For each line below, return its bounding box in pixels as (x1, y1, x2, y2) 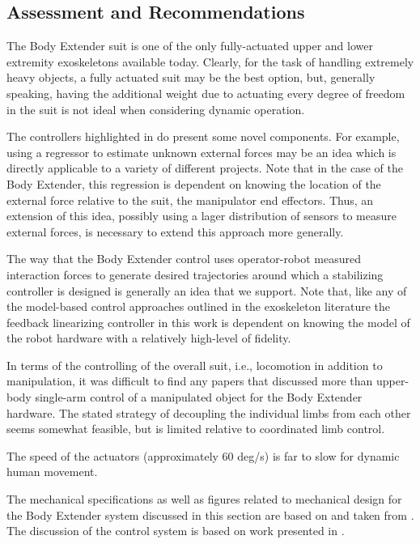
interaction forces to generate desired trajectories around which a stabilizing (6, 266, 384, 283)
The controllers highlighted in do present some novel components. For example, (6, 128, 400, 145)
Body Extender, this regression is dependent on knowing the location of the (6, 175, 381, 192)
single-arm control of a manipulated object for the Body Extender (35, 389, 363, 406)
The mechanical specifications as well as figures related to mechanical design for (6, 491, 402, 508)
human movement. (6, 463, 98, 480)
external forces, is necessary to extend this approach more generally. (6, 223, 344, 240)
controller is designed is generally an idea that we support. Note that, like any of (6, 282, 407, 299)
